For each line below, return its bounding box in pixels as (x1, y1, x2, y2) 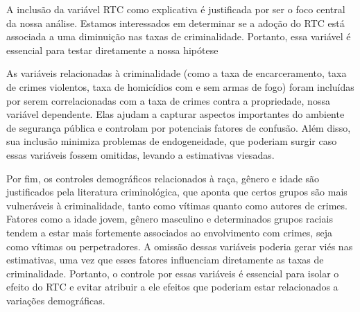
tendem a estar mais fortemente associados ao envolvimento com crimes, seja (6, 225, 332, 239)
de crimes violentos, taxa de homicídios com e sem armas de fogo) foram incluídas (6, 79, 354, 94)
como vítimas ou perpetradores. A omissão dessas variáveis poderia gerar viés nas (6, 239, 353, 253)
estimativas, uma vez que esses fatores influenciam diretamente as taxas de (6, 252, 324, 267)
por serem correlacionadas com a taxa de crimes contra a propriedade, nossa (6, 93, 330, 107)
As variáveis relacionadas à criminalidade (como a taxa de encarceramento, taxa (6, 66, 347, 80)
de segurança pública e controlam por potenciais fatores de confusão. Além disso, (6, 120, 351, 135)
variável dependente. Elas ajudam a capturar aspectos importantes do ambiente (6, 107, 345, 121)
